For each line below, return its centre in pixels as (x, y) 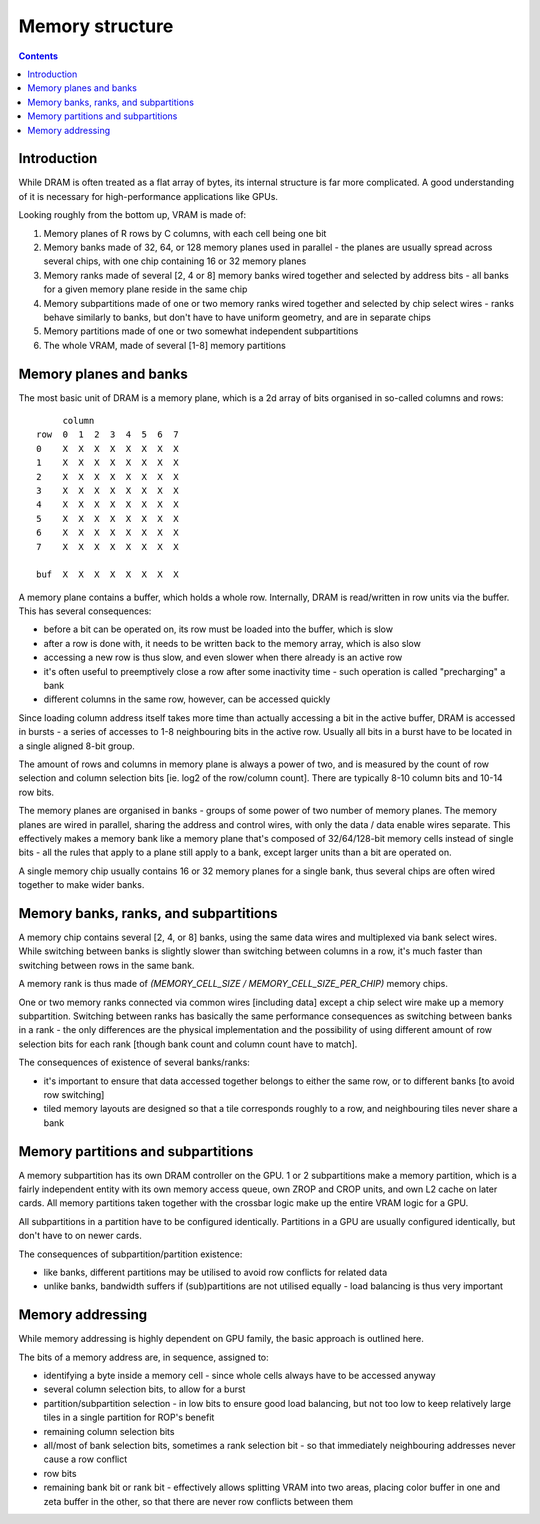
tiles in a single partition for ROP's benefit (129, 1417)
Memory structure (96, 26)
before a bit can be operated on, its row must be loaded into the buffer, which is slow (218, 629)
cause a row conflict (85, 1459)
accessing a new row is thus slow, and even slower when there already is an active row (223, 657)
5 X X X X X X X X (107, 518)
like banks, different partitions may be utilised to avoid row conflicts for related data (215, 1272)
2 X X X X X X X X (107, 476)
